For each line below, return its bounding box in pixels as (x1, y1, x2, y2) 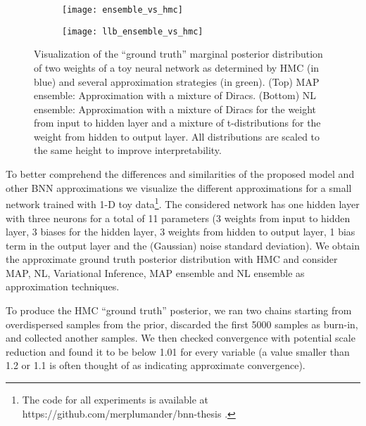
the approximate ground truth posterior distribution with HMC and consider (6, 252, 338, 266)
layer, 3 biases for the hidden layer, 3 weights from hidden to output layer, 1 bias (6, 224, 355, 239)
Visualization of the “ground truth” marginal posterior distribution (34, 46, 323, 61)
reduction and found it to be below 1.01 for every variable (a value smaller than (6, 344, 350, 359)
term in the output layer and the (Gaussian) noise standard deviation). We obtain (6, 238, 360, 252)
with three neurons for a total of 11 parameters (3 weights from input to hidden (6, 210, 351, 225)
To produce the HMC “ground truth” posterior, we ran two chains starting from (6, 303, 352, 318)
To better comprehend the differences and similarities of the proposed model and (6, 167, 355, 181)
